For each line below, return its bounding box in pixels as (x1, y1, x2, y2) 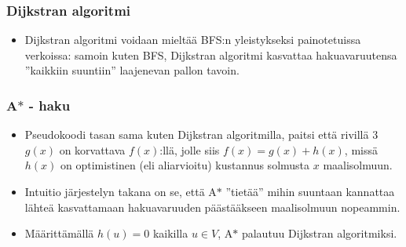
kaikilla (152, 225, 188, 242)
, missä (344, 141, 378, 158)
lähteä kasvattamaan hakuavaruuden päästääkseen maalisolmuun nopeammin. (24, 198, 401, 215)
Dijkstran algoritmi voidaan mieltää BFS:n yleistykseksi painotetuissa (24, 31, 361, 48)
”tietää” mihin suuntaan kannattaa (225, 183, 395, 199)
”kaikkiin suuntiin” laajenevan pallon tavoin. (24, 62, 240, 78)
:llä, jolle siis (159, 141, 220, 158)
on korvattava (59, 141, 126, 158)
